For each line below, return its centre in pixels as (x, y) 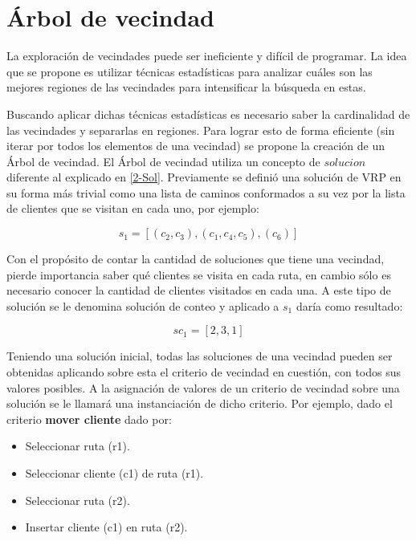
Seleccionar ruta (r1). (77, 446)
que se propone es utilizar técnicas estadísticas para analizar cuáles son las (190, 71)
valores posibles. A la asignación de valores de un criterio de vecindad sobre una (203, 387)
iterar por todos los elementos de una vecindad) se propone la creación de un (196, 146)
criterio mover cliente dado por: (89, 419)
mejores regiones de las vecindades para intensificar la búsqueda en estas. (186, 87)
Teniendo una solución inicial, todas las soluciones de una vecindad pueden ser (200, 356)
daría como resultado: (349, 305)
